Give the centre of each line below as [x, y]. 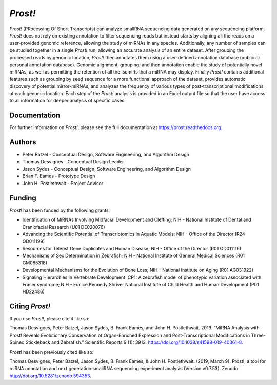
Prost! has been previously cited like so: [52, 352]
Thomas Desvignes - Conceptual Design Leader [73, 161]
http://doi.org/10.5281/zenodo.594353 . [51, 376]
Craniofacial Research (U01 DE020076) [64, 227]
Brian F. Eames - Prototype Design [59, 176]
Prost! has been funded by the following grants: [60, 210]
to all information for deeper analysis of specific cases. [67, 101]
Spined [17, 342]
